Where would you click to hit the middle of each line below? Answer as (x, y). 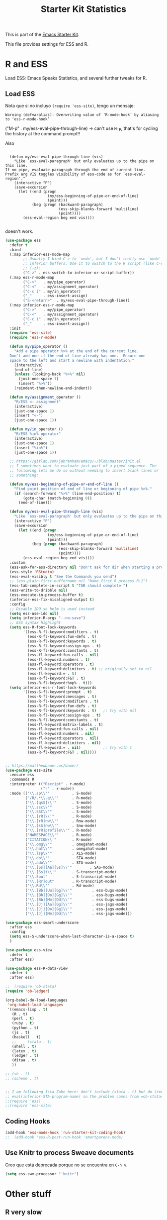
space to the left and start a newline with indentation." (72, 360)
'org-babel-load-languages (35, 1005)
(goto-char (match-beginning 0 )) (58, 498)
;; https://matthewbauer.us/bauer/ (42, 765)
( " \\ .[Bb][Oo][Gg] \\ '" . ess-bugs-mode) (76, 895)
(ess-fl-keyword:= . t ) (52, 673)
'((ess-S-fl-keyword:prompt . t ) (58, 692)
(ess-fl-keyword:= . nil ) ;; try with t (80, 747)
